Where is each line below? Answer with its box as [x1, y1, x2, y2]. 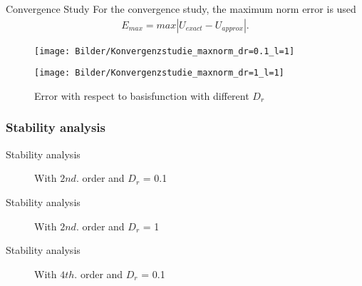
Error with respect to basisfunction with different [34, 88, 249, 103]
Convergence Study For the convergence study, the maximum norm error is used [6, 1, 356, 16]
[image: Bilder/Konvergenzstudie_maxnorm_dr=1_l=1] [34, 68, 284, 78]
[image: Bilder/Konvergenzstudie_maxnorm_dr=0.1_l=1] [34, 46, 295, 56]
